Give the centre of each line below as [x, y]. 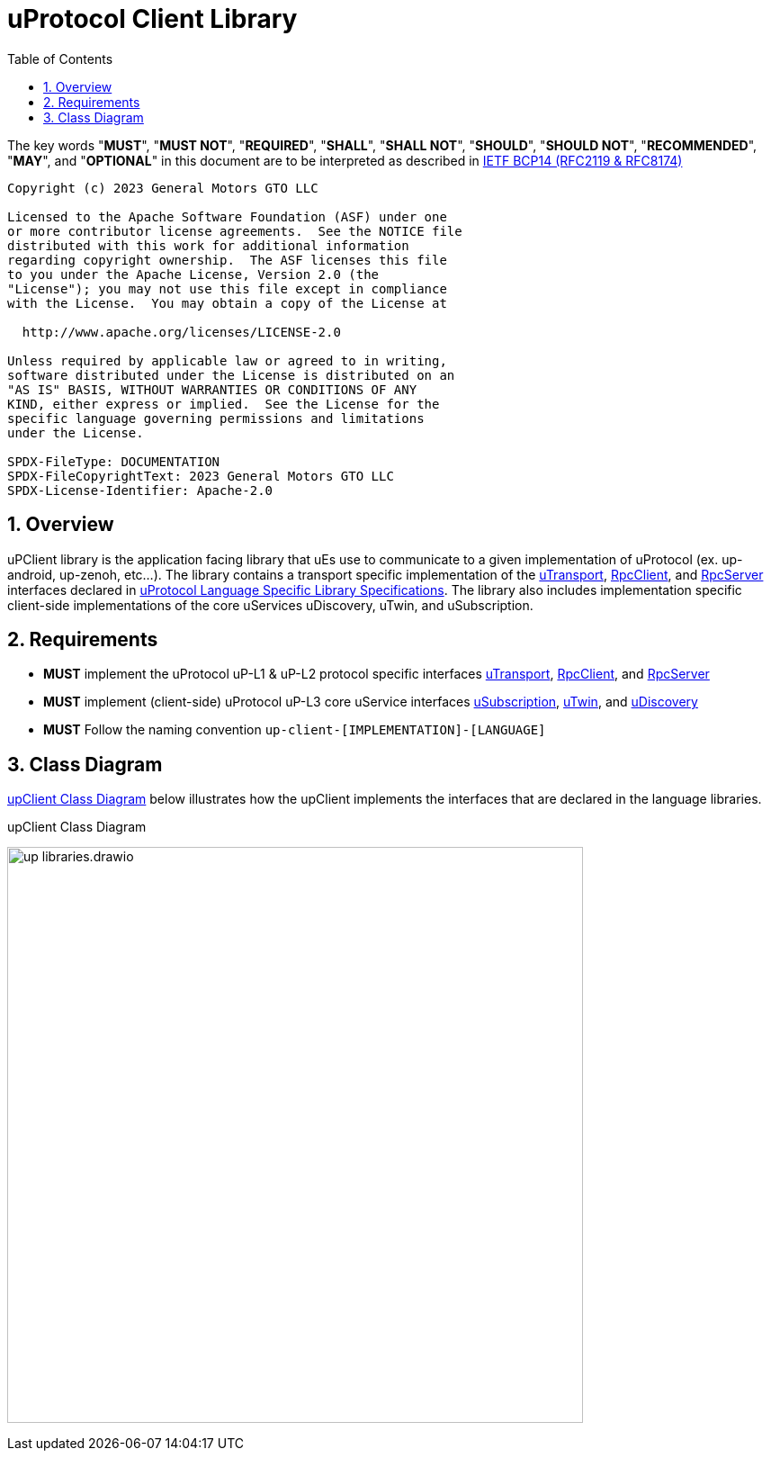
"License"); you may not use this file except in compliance [227, 288]
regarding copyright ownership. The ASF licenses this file [227, 260]
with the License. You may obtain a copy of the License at [227, 303]
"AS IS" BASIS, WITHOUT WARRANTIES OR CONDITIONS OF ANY [212, 389]
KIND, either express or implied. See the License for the [224, 404]
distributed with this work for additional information [208, 245]
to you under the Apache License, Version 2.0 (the [193, 274]
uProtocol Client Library [152, 19]
